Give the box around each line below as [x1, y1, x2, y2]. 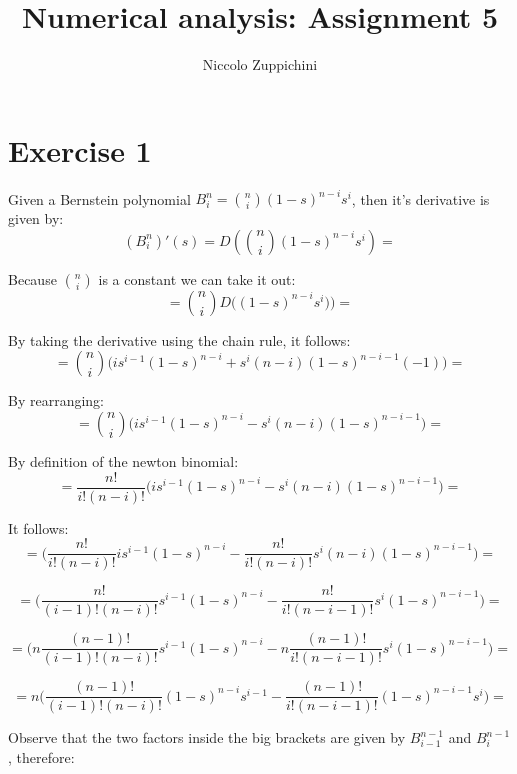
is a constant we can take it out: [98, 268, 296, 289]
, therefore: [8, 747, 75, 768]
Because [8, 268, 57, 289]
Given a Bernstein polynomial [8, 188, 191, 209]
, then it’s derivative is [351, 188, 490, 209]
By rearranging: [8, 390, 104, 411]
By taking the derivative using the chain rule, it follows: [8, 329, 351, 350]
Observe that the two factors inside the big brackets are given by [8, 727, 406, 748]
